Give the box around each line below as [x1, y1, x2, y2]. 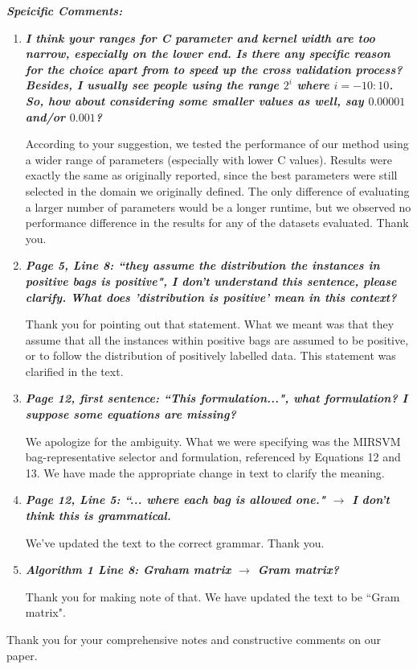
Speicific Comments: [6, 2, 123, 19]
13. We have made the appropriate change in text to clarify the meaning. [25, 464, 385, 481]
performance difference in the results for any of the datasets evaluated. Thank [25, 214, 409, 231]
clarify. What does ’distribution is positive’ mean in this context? [25, 288, 397, 305]
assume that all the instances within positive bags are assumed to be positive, [25, 331, 409, 348]
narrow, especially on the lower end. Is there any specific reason [25, 45, 390, 62]
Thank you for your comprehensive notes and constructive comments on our [6, 631, 381, 647]
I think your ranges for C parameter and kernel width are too [25, 29, 375, 46]
